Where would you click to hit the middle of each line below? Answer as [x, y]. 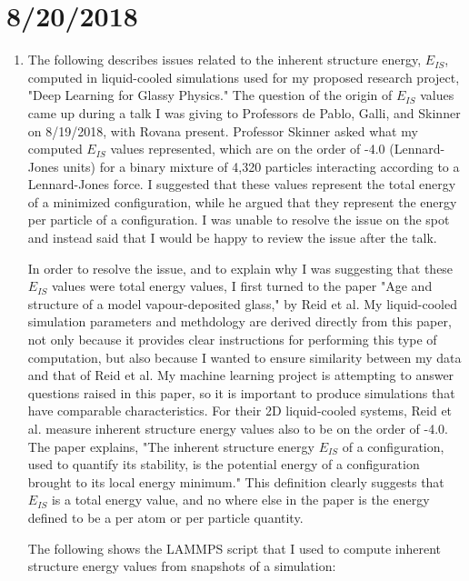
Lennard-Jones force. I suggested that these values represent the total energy [242, 184]
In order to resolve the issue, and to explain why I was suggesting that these [240, 268]
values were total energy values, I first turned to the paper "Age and [242, 286]
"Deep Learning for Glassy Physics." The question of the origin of [210, 95]
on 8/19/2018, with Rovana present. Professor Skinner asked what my [223, 130]
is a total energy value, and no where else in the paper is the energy [240, 500]
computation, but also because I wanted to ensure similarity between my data [244, 357]
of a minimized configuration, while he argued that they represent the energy [242, 201]
